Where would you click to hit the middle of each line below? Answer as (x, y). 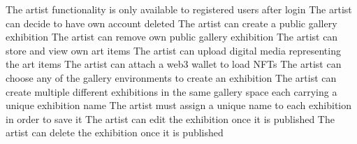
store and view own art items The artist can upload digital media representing (173, 50)
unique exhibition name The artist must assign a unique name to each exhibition (179, 105)
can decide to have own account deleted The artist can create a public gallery (172, 23)
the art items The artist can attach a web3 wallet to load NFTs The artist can (174, 64)
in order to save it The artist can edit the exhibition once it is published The (170, 118)
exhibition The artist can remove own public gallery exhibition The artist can (172, 37)
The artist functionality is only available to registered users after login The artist (179, 9)
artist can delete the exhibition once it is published (115, 132)
